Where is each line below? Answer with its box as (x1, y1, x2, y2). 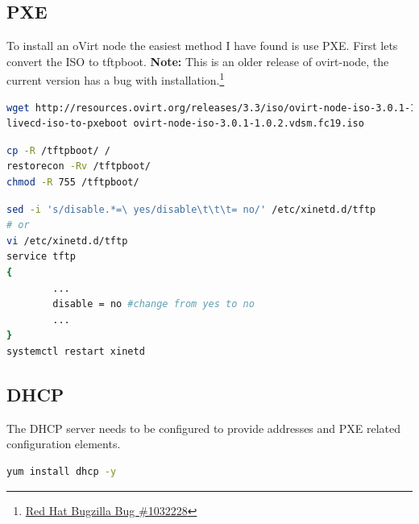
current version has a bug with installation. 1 (6, 69, 225, 89)
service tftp (6, 251, 76, 263)
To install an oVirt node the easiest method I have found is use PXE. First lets (6, 37, 398, 54)
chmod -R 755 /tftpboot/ (6, 177, 139, 189)
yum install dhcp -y (6, 465, 117, 477)
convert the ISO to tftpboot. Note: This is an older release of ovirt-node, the (6, 52, 389, 69)
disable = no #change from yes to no (52, 298, 255, 310)
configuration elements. (6, 435, 121, 452)
